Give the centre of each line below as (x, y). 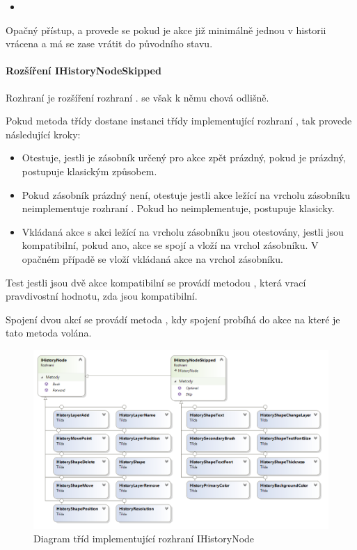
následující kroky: (43, 134)
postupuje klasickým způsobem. (89, 171)
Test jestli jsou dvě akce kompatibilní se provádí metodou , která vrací (156, 282)
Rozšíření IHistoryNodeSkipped (84, 71)
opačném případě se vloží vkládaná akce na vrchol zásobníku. (152, 258)
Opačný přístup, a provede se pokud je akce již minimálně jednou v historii (166, 30)
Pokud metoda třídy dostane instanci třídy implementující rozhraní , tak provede (179, 121)
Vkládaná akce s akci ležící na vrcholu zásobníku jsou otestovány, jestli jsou (183, 231)
